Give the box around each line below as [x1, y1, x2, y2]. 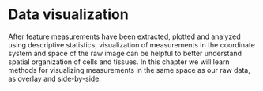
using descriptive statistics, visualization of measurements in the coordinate [8, 40, 255, 49]
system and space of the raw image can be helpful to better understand [8, 48, 242, 58]
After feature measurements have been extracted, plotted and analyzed [8, 32, 241, 41]
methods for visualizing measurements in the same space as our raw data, [8, 65, 250, 74]
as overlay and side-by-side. [8, 74, 101, 83]
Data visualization [8, 6, 129, 24]
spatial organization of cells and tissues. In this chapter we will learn [8, 57, 231, 66]
